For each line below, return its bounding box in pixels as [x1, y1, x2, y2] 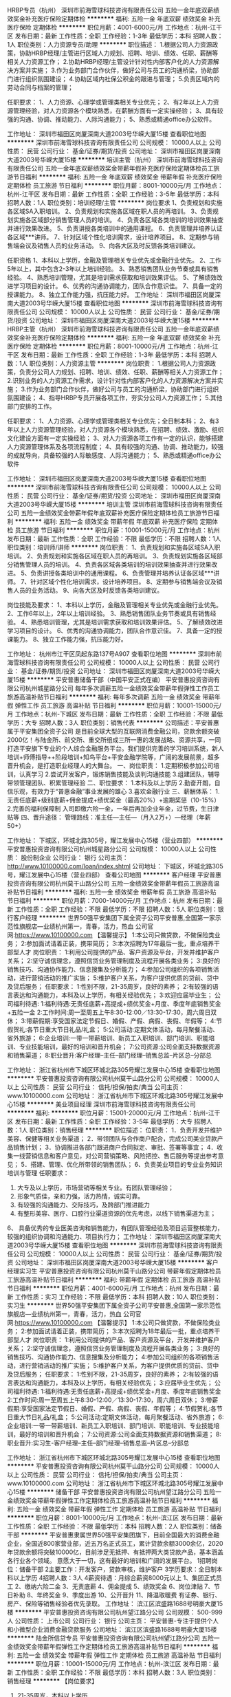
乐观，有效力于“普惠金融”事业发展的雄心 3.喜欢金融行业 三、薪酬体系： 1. [12, 787, 220, 796]
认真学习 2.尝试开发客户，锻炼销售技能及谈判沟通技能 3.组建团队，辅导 [19, 770, 220, 778]
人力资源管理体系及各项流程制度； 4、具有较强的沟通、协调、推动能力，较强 [7, 443, 223, 450]
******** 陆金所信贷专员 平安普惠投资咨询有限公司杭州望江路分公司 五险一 [7, 1634, 220, 1642]
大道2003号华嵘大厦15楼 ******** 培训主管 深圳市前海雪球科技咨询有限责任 [7, 501, 223, 508]
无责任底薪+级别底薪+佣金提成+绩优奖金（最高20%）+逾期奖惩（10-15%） [7, 796, 220, 804]
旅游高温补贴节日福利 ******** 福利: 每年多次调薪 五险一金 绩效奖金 [7, 693, 201, 701]
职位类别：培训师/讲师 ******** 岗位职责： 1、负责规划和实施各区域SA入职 [7, 543, 221, 551]
